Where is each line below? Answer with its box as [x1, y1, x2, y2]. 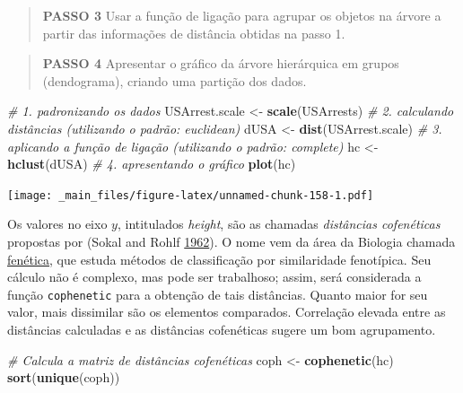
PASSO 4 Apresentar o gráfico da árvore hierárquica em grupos [42, 54, 399, 73]
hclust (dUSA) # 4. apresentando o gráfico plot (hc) [7, 154, 296, 173]
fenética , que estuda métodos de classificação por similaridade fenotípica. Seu [7, 249, 432, 268]
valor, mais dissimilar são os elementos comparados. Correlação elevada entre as [7, 302, 446, 321]
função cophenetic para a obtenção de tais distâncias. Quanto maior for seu [7, 284, 428, 303]
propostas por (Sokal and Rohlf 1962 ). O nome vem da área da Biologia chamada [7, 232, 456, 250]
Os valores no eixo [7, 214, 108, 233]
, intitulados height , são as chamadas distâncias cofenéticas [117, 214, 441, 233]
